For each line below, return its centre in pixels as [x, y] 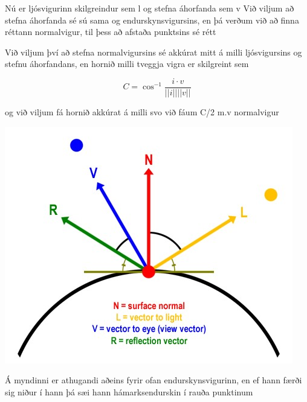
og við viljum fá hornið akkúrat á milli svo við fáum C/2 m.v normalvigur [142, 112]
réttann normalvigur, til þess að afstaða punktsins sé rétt [111, 32]
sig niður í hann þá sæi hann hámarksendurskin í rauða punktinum [129, 391]
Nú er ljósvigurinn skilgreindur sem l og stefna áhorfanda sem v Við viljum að [150, 8]
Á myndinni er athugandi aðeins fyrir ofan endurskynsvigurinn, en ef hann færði [153, 380]
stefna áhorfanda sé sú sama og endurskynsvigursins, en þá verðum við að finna [152, 20]
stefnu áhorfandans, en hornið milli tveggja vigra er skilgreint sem [127, 64]
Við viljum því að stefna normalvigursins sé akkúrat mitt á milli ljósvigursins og [153, 52]
